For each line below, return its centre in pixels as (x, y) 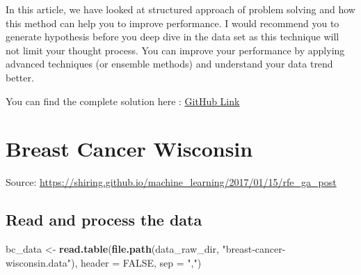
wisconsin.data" (39, 262)
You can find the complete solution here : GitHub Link (123, 101)
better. (20, 77)
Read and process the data (104, 220)
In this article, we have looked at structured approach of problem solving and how (180, 9)
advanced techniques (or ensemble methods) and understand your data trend (169, 64)
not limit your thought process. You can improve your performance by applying (175, 50)
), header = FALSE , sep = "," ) (136, 262)
